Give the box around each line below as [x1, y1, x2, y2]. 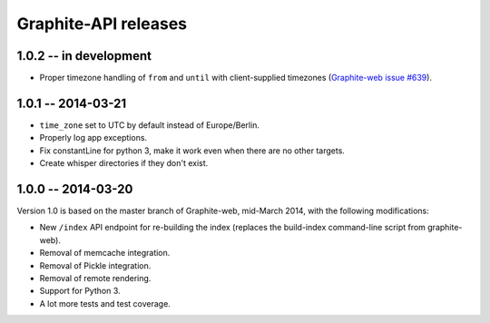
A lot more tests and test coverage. [39, 298, 171, 308]
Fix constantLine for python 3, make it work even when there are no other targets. [39, 145, 345, 156]
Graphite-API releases [16, 14, 188, 34]
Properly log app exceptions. [39, 132, 148, 143]
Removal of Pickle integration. [39, 259, 152, 271]
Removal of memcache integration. [39, 248, 171, 259]
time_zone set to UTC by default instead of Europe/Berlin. [39, 119, 260, 131]
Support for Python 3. [39, 286, 122, 297]
